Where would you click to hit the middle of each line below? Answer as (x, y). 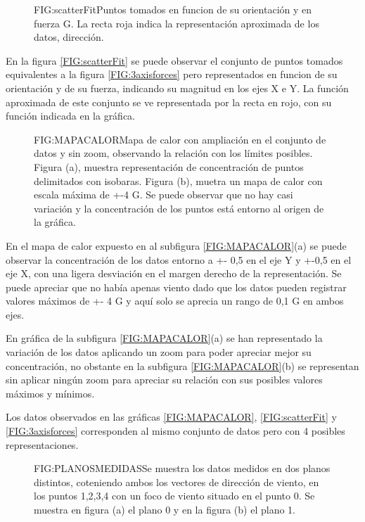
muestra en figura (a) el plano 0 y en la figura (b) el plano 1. (165, 509)
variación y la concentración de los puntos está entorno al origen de (179, 208)
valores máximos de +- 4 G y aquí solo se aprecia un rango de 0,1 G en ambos (175, 301)
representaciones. (42, 444)
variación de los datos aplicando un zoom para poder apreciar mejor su (159, 352)
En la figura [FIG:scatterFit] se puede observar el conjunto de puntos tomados (174, 60)
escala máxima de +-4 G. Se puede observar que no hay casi (164, 195)
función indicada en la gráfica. (71, 116)
